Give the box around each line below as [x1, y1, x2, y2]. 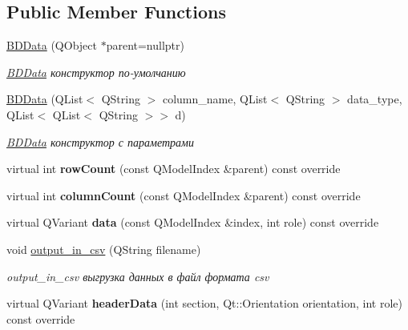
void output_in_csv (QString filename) [6, 240, 201, 257]
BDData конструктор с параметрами [6, 133, 195, 150]
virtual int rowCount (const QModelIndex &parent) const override [6, 160, 341, 177]
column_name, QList [162, 91, 268, 107]
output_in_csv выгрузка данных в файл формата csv [6, 268, 269, 284]
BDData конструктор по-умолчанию [6, 63, 186, 80]
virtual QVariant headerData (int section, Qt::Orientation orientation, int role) [6, 295, 402, 312]
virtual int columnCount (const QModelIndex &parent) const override [6, 187, 361, 203]
